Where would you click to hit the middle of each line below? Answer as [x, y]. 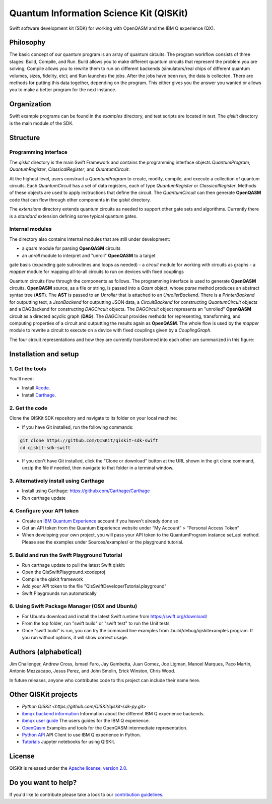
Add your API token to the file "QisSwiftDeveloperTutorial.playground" [94, 586]
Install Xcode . [36, 388]
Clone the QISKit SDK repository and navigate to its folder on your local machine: [93, 418]
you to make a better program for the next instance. [63, 90]
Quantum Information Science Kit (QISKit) [99, 13]
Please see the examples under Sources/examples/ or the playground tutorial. [103, 542]
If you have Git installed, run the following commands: [78, 427]
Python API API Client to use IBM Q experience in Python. [81, 735]
